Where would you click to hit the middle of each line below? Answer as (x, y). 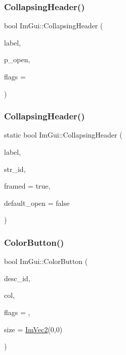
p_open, (17, 59)
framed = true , (27, 186)
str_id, (15, 169)
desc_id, (17, 278)
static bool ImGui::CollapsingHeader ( (63, 135)
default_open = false (37, 203)
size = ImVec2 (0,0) (33, 329)
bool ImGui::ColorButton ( (46, 261)
